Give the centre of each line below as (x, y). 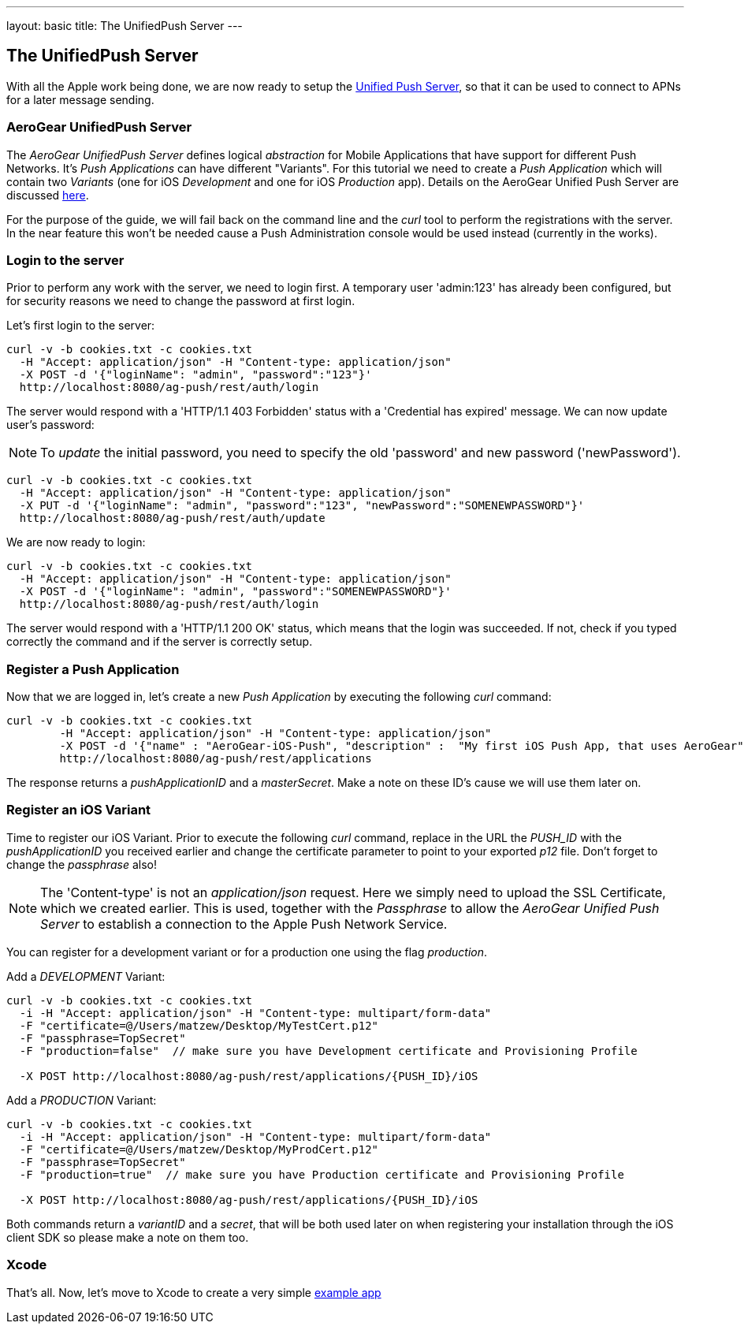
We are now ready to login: (76, 542)
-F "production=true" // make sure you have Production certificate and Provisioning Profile (322, 1174)
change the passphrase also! (82, 864)
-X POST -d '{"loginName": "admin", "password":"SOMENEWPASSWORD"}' (235, 592)
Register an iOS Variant (79, 810)
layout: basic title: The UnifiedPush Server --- (125, 26)
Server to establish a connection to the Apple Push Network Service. (244, 924)
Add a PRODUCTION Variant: (82, 1100)
